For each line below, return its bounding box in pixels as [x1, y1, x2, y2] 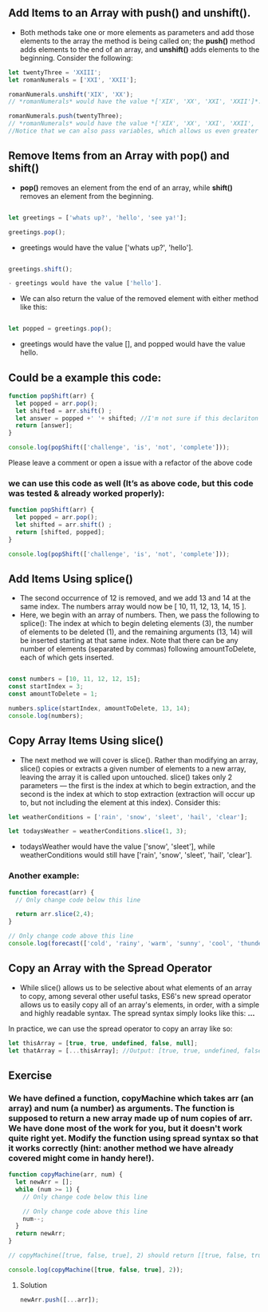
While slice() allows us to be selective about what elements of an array [19, 982, 253, 993]
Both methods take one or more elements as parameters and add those [19, 27, 254, 37]
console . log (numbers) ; [8, 711, 84, 719]
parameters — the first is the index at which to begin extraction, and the [19, 780, 257, 790]
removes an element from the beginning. [19, 191, 154, 200]
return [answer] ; [15, 422, 73, 430]
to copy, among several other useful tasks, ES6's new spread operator [19, 991, 251, 1001]
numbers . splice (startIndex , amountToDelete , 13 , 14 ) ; [8, 704, 191, 713]
